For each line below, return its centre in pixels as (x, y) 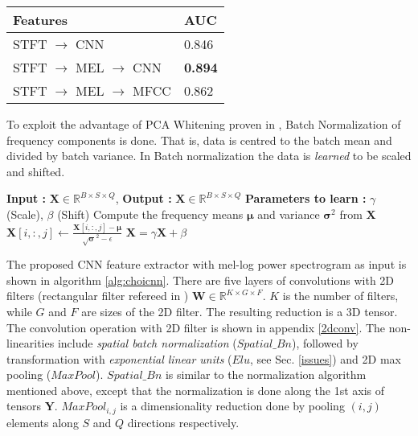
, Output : (143, 198)
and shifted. (36, 171)
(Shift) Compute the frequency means (150, 214)
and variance (289, 214)
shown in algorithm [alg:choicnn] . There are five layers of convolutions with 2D (201, 280)
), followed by (325, 343)
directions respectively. (183, 422)
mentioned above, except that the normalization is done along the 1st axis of (196, 390)
